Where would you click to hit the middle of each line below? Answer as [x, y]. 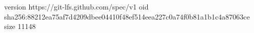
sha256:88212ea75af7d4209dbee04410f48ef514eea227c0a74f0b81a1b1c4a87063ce [127, 16]
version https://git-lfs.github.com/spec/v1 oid [76, 6]
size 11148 [20, 26]
